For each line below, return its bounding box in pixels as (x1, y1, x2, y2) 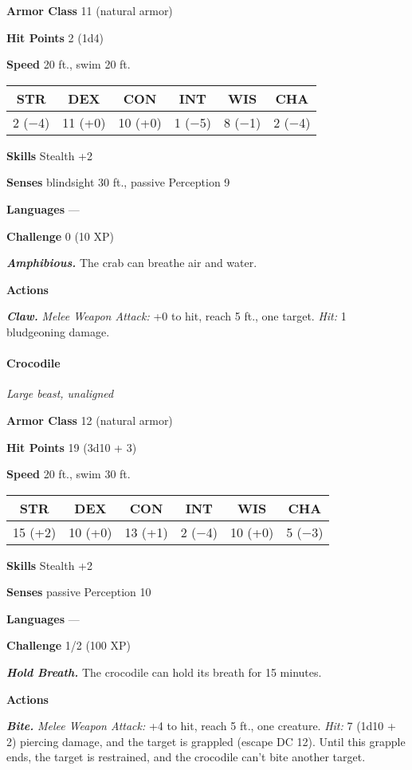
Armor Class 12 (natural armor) (6, 411, 173, 428)
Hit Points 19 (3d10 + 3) (6, 438, 137, 455)
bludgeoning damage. (6, 323, 110, 340)
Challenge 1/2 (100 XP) (6, 637, 131, 654)
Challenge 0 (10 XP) (6, 227, 115, 244)
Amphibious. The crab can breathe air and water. (6, 254, 257, 271)
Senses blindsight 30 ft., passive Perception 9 (6, 174, 230, 191)
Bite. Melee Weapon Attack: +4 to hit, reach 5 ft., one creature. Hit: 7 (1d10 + (6, 717, 396, 734)
